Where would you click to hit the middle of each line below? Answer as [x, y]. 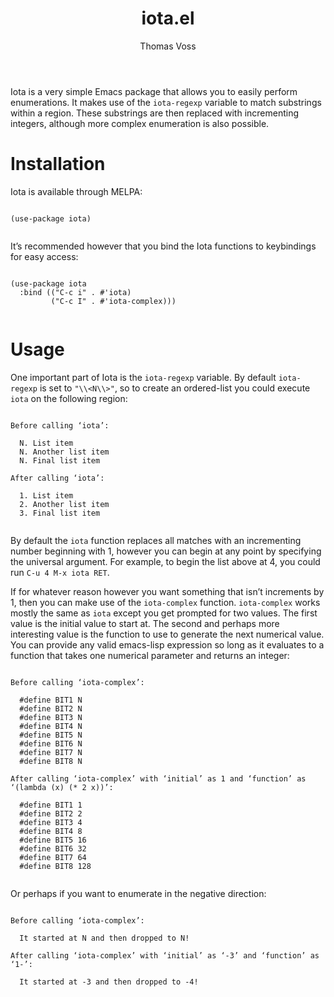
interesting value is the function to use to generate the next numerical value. [167, 634]
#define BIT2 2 [51, 813]
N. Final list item [60, 460]
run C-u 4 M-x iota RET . [60, 572]
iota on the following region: [69, 398]
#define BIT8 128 [55, 866]
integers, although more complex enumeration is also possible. [140, 123]
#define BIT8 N [51, 761]
